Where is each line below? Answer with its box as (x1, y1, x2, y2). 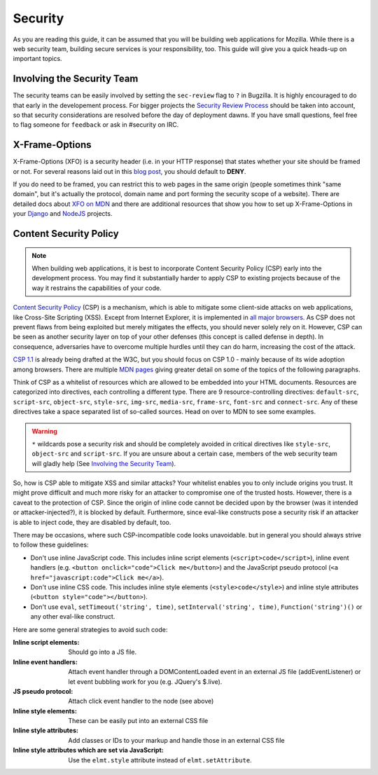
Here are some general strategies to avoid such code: (13, 625, 168, 633)
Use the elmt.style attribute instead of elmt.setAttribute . (68, 755, 252, 764)
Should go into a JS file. (68, 648, 137, 657)
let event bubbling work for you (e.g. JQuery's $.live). (68, 677, 223, 686)
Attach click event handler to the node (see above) (68, 697, 214, 706)
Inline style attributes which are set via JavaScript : (13, 746, 164, 755)
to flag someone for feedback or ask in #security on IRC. (13, 121, 179, 129)
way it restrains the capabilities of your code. (31, 284, 162, 292)
